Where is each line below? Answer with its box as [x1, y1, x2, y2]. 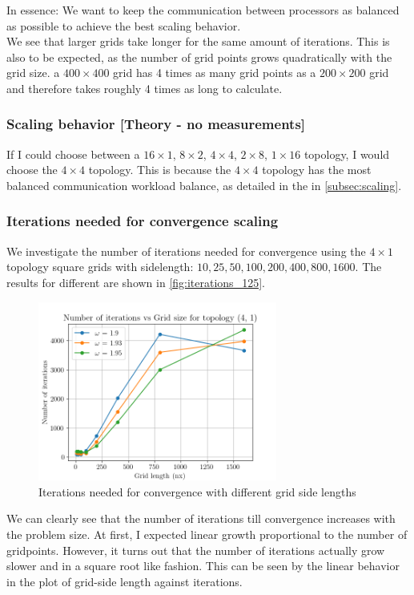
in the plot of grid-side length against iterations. [6, 573, 243, 589]
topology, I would [303, 145, 390, 162]
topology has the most [262, 161, 372, 178]
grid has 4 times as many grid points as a [113, 64, 316, 81]
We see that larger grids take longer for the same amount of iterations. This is [6, 33, 390, 50]
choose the [6, 161, 58, 178]
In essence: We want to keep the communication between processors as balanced [6, 2, 400, 18]
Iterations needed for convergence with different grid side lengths [38, 483, 356, 500]
